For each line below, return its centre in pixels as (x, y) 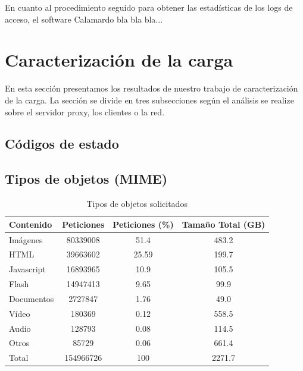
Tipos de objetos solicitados (137, 204)
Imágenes (26, 239)
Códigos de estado (62, 144)
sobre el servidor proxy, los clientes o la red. (85, 111)
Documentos (32, 298)
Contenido (31, 224)
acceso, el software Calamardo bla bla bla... (84, 19)
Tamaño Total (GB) (224, 224)
